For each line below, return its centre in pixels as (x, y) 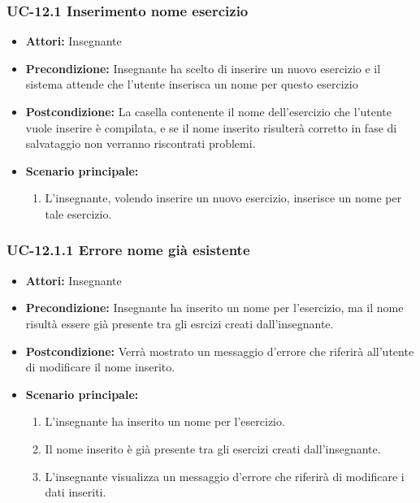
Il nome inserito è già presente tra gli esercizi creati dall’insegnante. (213, 448)
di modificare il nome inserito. (100, 367)
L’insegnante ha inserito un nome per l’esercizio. (165, 421)
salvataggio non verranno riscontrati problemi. (141, 143)
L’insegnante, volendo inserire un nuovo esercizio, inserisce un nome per (223, 198)
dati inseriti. (76, 492)
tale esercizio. (78, 213)
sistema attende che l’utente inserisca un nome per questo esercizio (192, 84)
